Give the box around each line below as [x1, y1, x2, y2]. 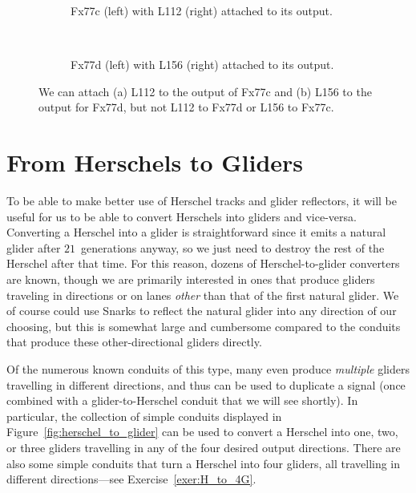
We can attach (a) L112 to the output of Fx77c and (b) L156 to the [38, 83, 372, 99]
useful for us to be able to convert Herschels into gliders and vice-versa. [6, 208, 357, 224]
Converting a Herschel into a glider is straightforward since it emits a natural [6, 224, 386, 240]
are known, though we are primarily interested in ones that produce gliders [6, 271, 375, 288]
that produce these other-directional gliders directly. [6, 333, 262, 350]
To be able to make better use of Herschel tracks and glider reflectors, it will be [6, 192, 397, 209]
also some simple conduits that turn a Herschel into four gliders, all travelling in [6, 455, 401, 471]
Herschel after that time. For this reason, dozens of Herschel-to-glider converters [6, 255, 400, 272]
